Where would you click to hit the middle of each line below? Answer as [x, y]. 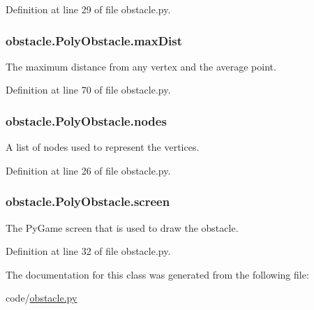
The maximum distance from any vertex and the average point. [141, 66]
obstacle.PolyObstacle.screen [88, 201]
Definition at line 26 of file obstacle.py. [88, 170]
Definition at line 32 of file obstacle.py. [88, 251]
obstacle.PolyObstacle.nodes [86, 120]
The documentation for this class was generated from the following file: [157, 274]
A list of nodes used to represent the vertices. [103, 147]
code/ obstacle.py [42, 298]
